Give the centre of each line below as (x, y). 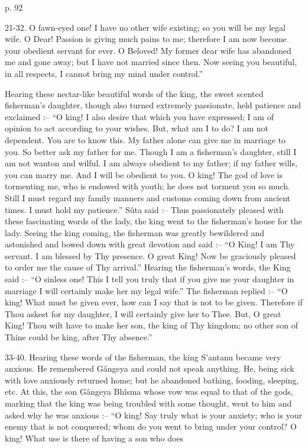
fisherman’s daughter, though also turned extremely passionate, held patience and (153, 105)
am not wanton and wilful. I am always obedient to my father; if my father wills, (151, 163)
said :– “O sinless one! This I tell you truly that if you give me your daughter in (150, 279)
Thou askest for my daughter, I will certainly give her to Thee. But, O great (143, 313)
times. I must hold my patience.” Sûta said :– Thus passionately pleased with (144, 209)
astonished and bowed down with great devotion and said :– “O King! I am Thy (150, 244)
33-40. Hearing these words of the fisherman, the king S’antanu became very (143, 357)
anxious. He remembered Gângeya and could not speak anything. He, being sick (150, 368)
